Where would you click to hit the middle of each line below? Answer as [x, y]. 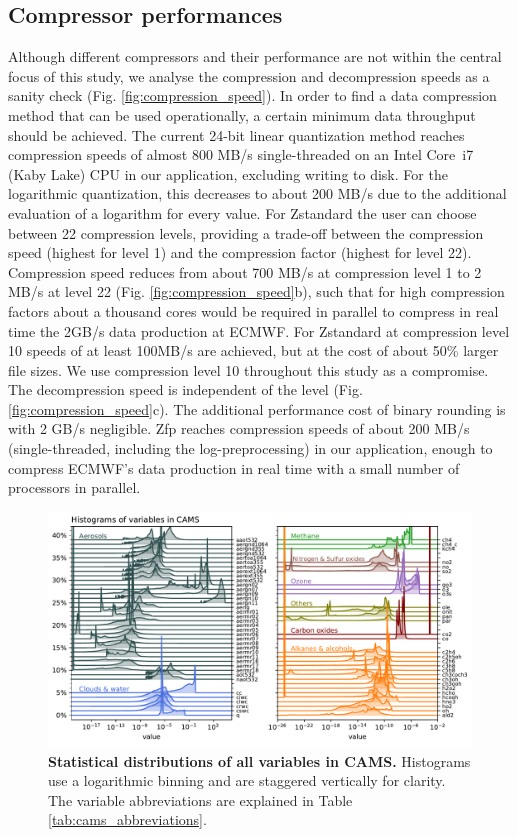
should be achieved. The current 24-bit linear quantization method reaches [236, 134]
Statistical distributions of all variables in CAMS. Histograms [259, 760]
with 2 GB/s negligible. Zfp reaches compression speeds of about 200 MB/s [239, 428]
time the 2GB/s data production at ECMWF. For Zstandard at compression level [259, 330]
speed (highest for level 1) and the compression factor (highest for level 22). [240, 252]
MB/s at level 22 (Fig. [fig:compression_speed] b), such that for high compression [256, 291]
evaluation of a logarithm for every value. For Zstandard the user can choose [242, 212]
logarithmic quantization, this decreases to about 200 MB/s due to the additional [257, 193]
